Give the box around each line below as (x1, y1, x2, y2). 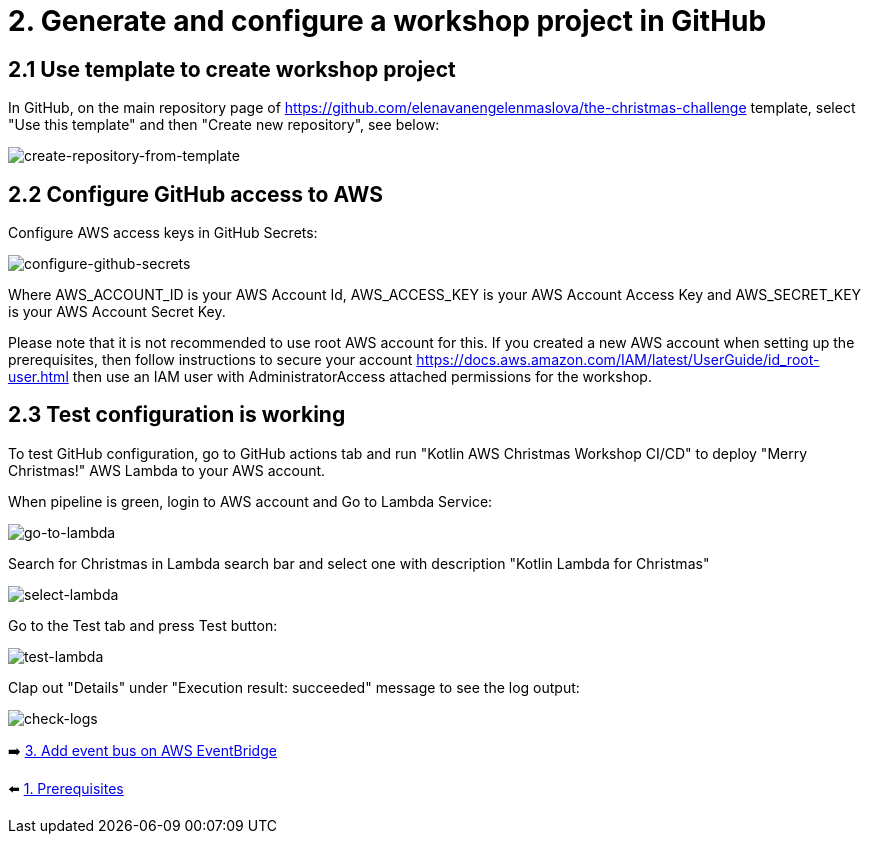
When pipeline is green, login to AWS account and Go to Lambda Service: (8, 492, 493, 510)
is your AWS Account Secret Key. (8, 303, 226, 321)
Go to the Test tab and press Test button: (8, 616, 278, 634)
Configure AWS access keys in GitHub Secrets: (8, 224, 318, 242)
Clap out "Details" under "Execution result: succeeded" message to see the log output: (8, 678, 580, 696)
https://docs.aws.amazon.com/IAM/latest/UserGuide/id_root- (416, 351, 820, 369)
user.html (8, 368, 69, 386)
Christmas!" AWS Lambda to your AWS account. (8, 461, 326, 479)
